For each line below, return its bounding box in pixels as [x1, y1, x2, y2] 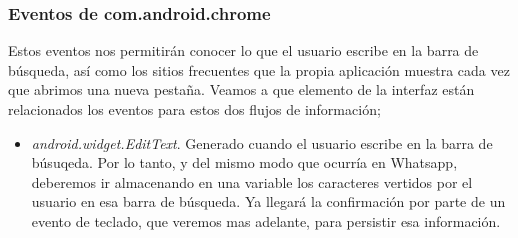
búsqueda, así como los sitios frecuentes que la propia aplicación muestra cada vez [8, 59, 510, 80]
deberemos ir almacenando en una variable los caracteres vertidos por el [31, 171, 473, 192]
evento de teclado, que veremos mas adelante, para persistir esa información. [31, 210, 501, 231]
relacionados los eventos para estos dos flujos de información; [8, 99, 381, 119]
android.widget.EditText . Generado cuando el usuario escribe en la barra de [31, 132, 493, 153]
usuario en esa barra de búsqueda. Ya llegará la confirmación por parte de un [31, 191, 506, 212]
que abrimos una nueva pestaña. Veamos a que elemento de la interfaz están [8, 79, 475, 100]
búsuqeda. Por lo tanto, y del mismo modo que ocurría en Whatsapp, [31, 152, 458, 173]
